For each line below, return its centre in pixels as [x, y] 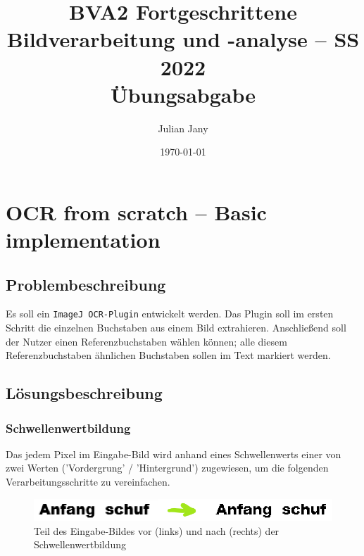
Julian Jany [183, 128]
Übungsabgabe [183, 94]
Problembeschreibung [86, 284]
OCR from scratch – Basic [136, 211]
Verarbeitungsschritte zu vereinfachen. [88, 482]
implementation [83, 240]
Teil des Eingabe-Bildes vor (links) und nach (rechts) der [157, 530]
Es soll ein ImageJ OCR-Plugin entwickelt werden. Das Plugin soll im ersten [170, 314]
